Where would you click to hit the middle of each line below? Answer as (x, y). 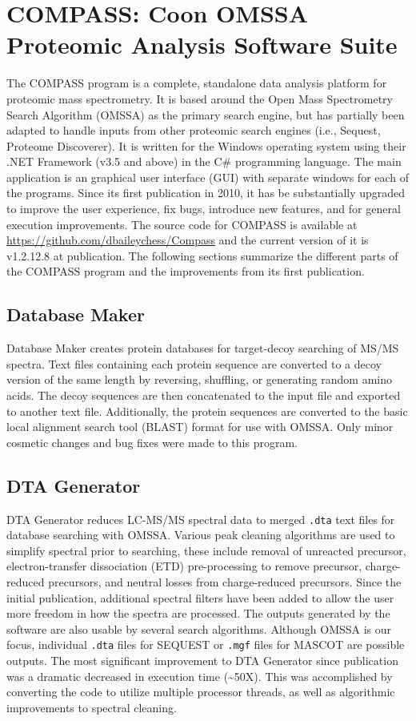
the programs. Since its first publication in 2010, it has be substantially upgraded (206, 193)
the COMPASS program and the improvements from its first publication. (186, 271)
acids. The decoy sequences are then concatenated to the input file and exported (204, 395)
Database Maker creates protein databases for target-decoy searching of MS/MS (203, 348)
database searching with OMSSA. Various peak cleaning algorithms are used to (201, 535)
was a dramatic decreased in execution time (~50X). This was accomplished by (200, 676)
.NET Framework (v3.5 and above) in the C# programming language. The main (204, 161)
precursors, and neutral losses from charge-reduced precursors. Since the (225, 582)
